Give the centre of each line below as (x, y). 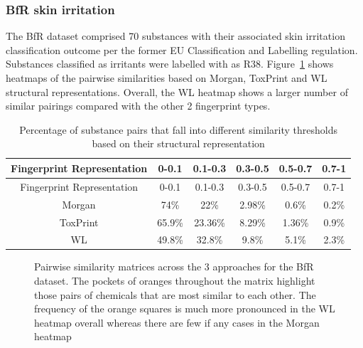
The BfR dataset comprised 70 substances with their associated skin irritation (175, 36)
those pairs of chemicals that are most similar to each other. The (175, 294)
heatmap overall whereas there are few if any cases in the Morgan (177, 322)
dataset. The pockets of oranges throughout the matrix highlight (175, 281)
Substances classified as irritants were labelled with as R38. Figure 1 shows (170, 64)
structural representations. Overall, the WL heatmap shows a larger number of (177, 91)
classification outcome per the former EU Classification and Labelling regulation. (182, 49)
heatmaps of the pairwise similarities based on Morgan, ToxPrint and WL (167, 78)
